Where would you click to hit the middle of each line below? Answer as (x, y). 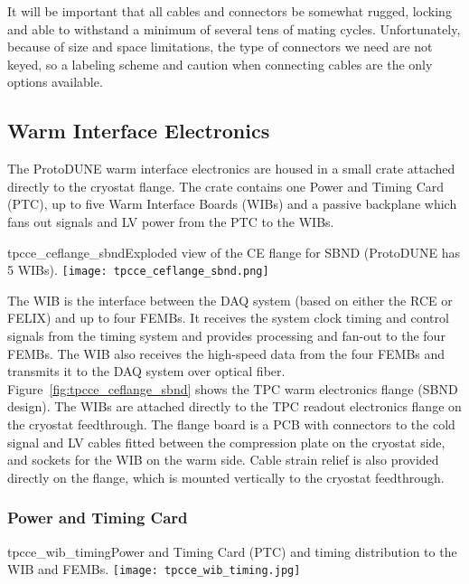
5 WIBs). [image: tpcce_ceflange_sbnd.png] (138, 270)
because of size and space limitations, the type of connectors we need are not (220, 47)
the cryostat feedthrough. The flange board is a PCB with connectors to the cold (231, 424)
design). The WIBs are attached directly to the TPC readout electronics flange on (234, 406)
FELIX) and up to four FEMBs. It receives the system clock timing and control (228, 318)
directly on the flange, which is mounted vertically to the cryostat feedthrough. (226, 477)
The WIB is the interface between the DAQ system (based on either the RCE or (230, 300)
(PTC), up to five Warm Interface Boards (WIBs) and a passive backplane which (232, 204)
